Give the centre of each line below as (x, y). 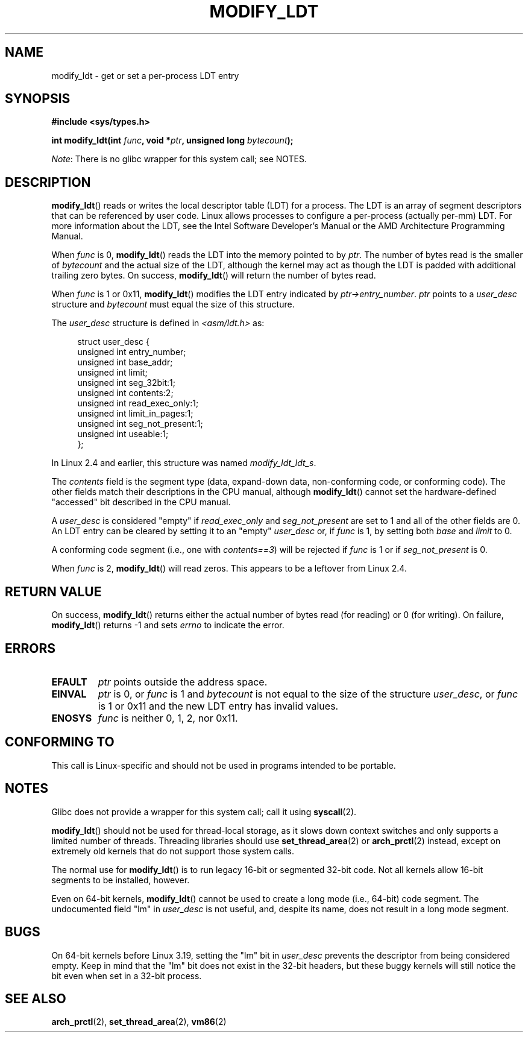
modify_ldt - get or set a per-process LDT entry (145, 75)
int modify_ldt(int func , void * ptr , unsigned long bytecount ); (172, 140)
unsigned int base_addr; (125, 362)
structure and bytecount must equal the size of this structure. (173, 304)
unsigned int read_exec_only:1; (138, 403)
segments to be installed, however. (121, 880)
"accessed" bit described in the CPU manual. (141, 502)
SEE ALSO (36, 998)
